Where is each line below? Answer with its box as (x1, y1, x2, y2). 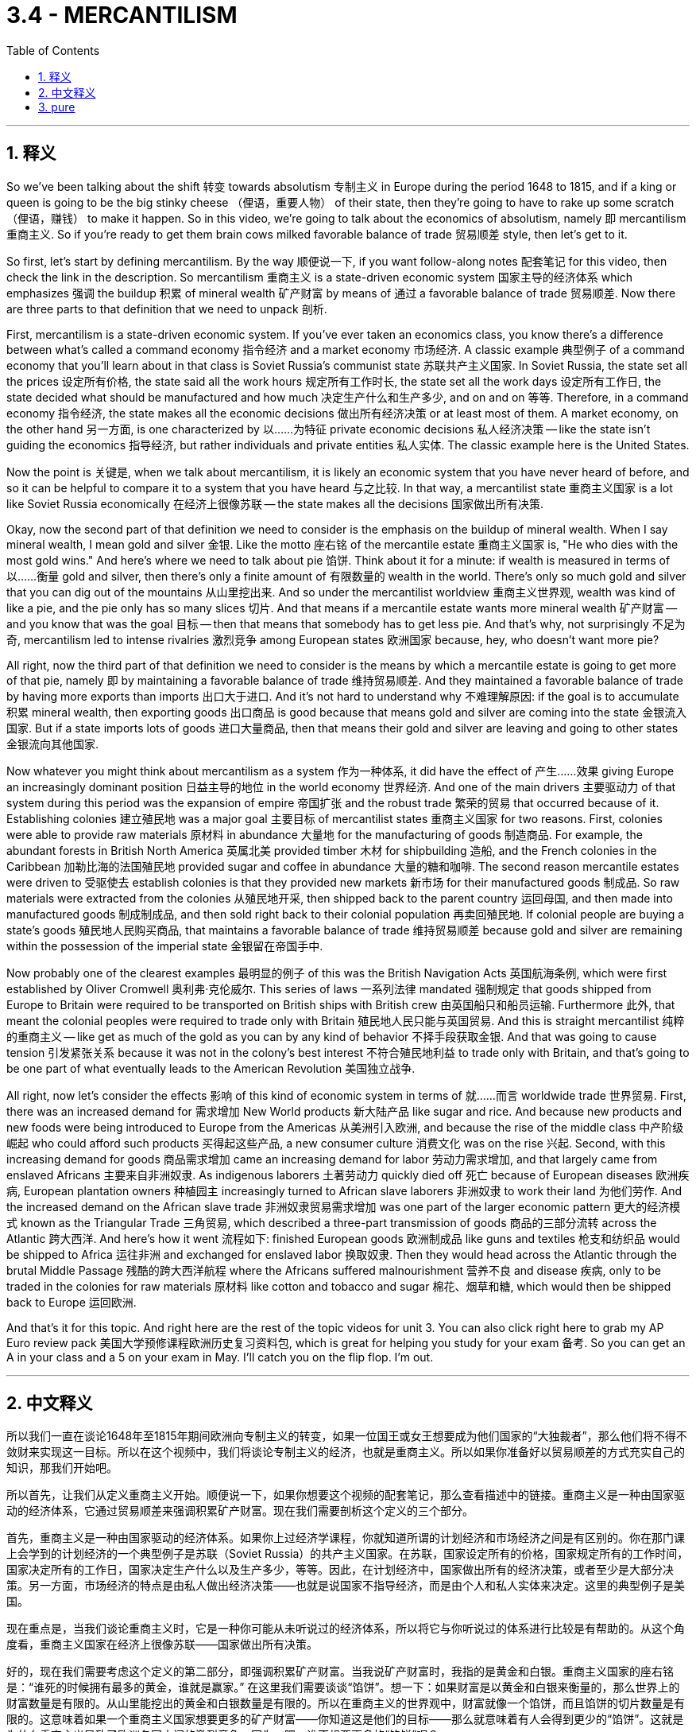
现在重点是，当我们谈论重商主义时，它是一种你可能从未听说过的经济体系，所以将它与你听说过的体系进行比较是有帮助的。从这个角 (6, 1621, 685, 1636)
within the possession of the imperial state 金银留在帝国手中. (6, 938, 323, 953)
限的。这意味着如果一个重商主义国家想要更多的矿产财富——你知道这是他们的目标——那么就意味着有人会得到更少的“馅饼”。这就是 (6, 1712, 684, 1726)
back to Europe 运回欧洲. (6, 1295, 137, 1309)
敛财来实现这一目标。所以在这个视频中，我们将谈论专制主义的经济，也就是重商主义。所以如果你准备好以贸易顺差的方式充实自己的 (6, 1445, 685, 1459)
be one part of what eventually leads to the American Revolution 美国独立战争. (6, 1061, 416, 1075)
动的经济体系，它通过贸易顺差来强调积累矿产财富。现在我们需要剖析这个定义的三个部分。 (6, 1504, 474, 1518)
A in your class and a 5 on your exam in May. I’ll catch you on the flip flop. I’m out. (6, 1349, 434, 1364)
